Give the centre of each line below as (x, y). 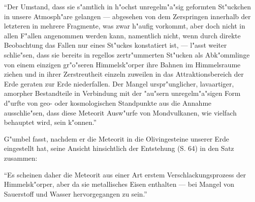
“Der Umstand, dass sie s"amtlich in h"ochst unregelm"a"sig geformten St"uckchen (127, 6)
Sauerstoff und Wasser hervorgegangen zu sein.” (76, 193)
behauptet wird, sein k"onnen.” (50, 122)
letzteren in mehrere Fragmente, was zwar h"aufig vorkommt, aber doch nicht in (125, 26)
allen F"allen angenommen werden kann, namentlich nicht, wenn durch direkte (122, 35)
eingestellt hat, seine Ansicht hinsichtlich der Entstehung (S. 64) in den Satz (119, 148)
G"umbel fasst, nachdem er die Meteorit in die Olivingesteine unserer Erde (117, 138)
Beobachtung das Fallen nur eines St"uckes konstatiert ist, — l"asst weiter (115, 45)
